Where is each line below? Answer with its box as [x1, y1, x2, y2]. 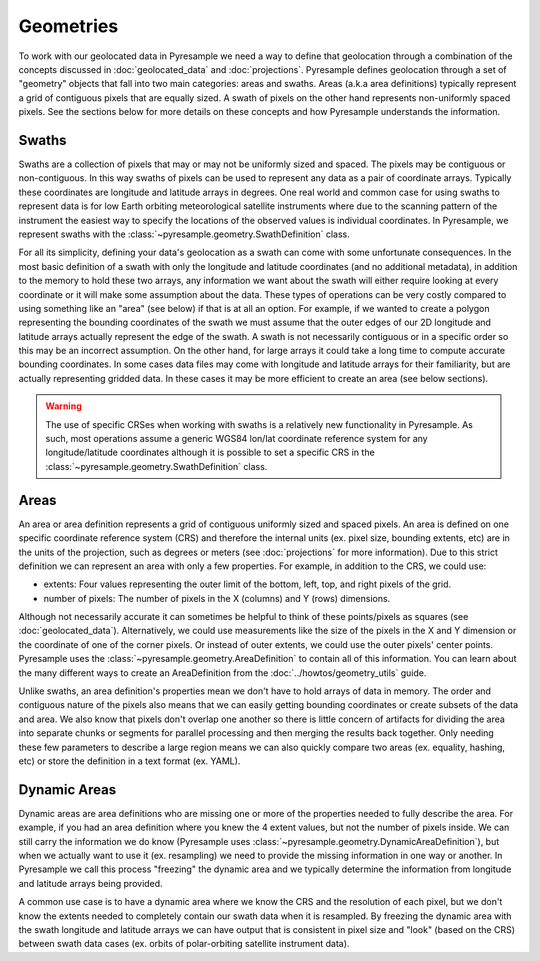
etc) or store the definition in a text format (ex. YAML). [18, 755, 241, 767]
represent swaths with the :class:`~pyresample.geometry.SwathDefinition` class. [18, 228, 350, 240]
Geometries [18, 15, 119, 37]
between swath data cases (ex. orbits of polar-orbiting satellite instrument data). [18, 938, 350, 950]
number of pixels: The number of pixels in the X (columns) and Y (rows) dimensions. [43, 592, 391, 604]
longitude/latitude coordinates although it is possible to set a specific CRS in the [45, 446, 375, 459]
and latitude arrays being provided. [18, 877, 164, 889]
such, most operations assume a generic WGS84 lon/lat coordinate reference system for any [45, 433, 429, 445]
